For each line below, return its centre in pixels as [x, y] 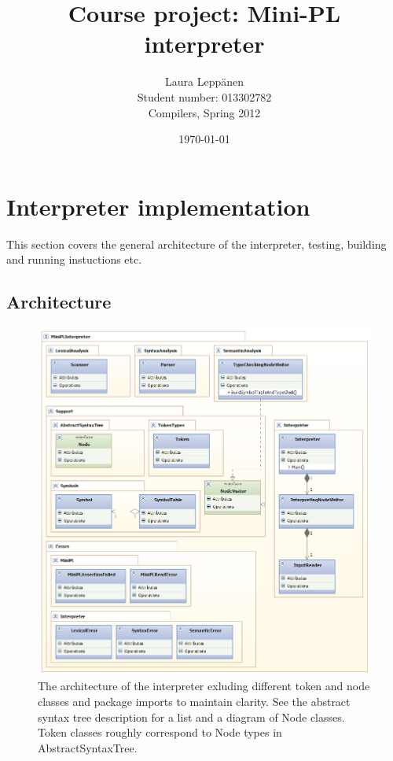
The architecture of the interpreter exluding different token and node [204, 686]
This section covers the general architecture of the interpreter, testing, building [196, 244]
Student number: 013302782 [204, 96]
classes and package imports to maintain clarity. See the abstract [194, 701]
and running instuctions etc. [74, 259]
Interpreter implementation [158, 206]
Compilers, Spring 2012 [204, 112]
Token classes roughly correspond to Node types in [160, 732]
